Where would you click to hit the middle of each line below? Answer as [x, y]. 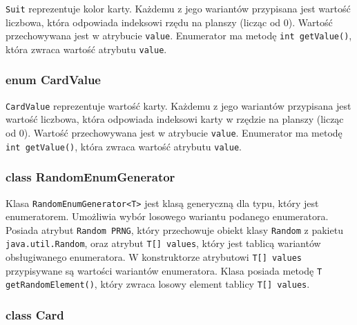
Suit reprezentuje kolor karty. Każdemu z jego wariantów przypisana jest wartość [178, 8]
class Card [35, 315]
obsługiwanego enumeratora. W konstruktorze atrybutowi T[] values [154, 257]
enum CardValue [53, 80]
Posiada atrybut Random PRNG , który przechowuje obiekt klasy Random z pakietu [174, 229]
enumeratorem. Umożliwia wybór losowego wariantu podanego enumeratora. [167, 216]
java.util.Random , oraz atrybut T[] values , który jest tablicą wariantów [163, 243]
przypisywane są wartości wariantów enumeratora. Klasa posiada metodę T [164, 270]
